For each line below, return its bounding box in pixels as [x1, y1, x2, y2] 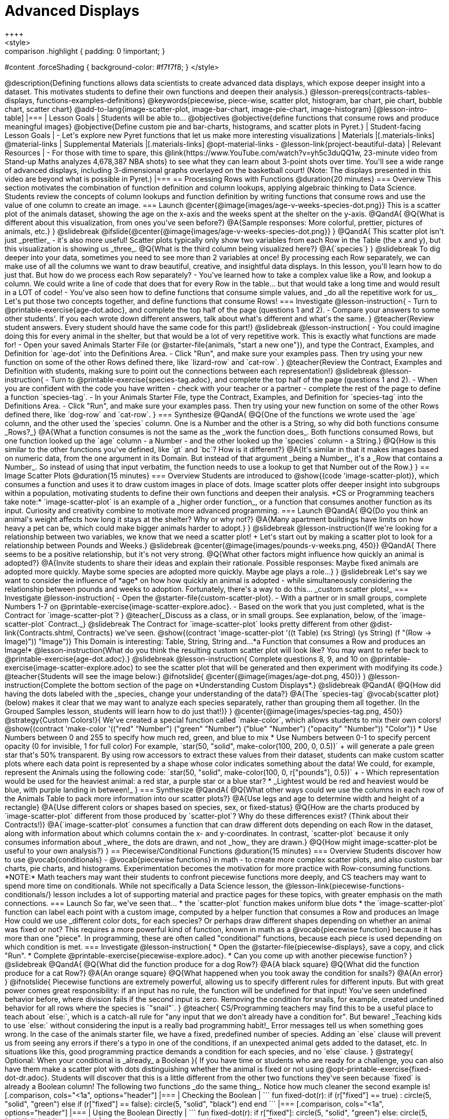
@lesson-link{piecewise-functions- [285, 881, 405, 890]
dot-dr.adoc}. [5, 1073, 50, 1082]
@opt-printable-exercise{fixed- [325, 1064, 432, 1073]
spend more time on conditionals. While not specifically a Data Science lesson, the [5, 881, 283, 890]
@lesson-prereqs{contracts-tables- [310, 87, 431, 96]
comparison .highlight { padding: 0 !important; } [5, 46, 165, 55]
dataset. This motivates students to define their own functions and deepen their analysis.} [5, 87, 308, 96]
